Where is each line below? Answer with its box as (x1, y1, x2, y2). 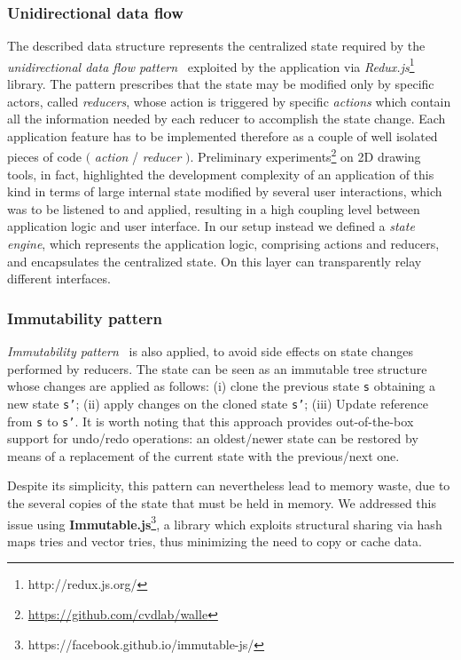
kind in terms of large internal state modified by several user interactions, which (7, 182, 442, 201)
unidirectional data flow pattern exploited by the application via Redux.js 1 (7, 54, 415, 76)
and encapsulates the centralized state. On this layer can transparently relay (7, 251, 422, 270)
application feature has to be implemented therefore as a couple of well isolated (7, 126, 438, 145)
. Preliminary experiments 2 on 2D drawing (190, 145, 421, 166)
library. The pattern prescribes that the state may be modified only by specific (7, 75, 434, 93)
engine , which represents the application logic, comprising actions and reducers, (7, 235, 440, 253)
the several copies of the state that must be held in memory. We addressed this (7, 494, 436, 512)
